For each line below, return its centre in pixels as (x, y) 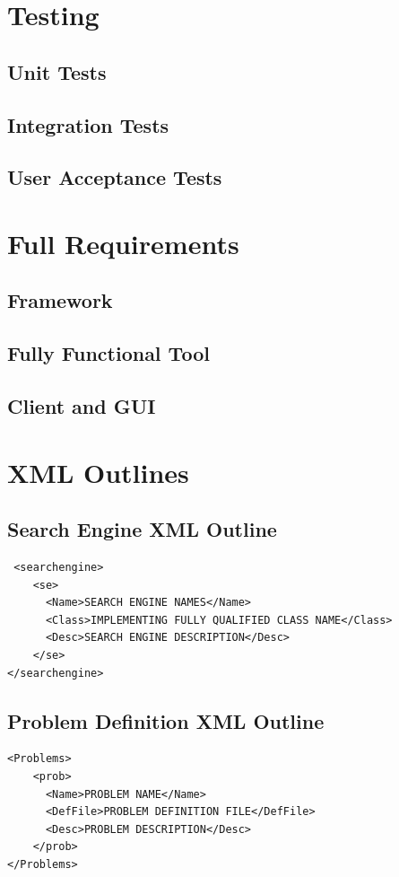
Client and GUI (82, 406)
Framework (60, 300)
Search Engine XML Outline (142, 529)
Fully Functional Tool (108, 353)
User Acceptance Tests (115, 177)
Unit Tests (57, 71)
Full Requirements (123, 243)
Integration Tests (88, 124)
